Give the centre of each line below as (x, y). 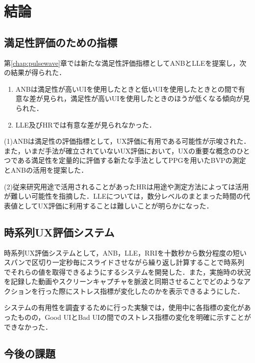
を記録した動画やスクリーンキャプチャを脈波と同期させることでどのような (124, 281)
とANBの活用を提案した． (46, 169)
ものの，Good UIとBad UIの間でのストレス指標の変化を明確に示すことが (134, 317)
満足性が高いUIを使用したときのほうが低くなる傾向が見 (160, 98)
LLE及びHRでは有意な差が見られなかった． (86, 124)
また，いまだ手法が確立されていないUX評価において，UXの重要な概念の (120, 150)
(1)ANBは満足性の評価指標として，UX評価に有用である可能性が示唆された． (127, 141)
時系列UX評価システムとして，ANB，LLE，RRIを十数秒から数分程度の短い (125, 252)
